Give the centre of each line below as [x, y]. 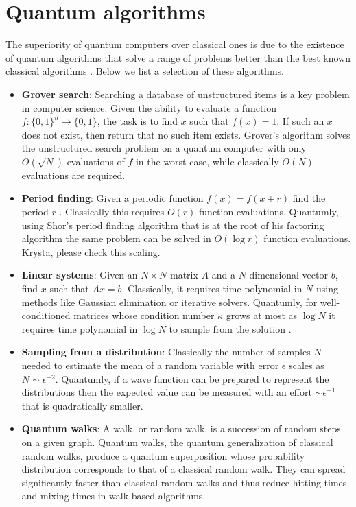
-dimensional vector [287, 275]
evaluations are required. [73, 175]
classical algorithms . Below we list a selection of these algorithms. [145, 71]
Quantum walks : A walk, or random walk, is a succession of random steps [181, 428]
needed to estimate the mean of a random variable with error [150, 365]
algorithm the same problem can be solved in [116, 238]
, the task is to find [137, 121]
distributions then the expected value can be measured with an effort [167, 392]
